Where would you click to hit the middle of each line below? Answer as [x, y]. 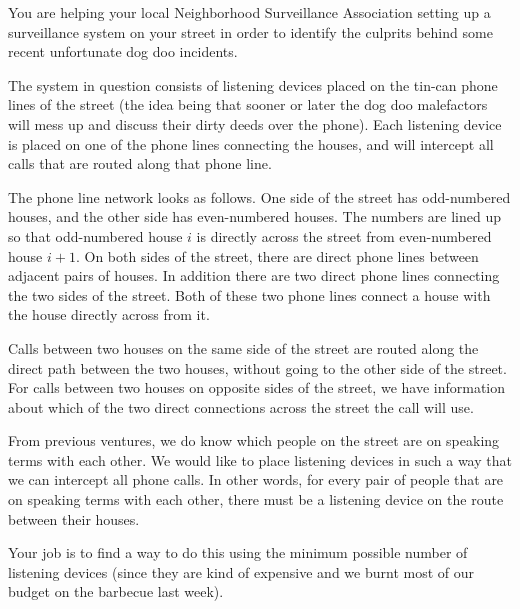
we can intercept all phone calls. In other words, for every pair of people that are [256, 479]
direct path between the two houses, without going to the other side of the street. [257, 367]
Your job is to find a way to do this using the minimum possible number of [238, 552]
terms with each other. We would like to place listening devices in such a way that [260, 459]
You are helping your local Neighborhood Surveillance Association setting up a [249, 12]
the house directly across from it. [109, 314]
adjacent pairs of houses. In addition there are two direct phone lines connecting [254, 275]
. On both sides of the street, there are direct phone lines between [277, 255]
